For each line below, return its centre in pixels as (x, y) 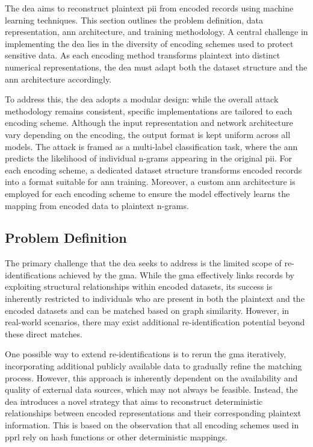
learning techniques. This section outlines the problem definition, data (134, 20)
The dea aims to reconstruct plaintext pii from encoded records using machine (149, 8)
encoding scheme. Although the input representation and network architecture (149, 123)
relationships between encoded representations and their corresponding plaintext (153, 413)
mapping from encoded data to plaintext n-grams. (97, 205)
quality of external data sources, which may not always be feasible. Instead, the (151, 389)
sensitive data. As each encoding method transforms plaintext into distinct (143, 55)
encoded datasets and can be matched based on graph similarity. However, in (147, 310)
